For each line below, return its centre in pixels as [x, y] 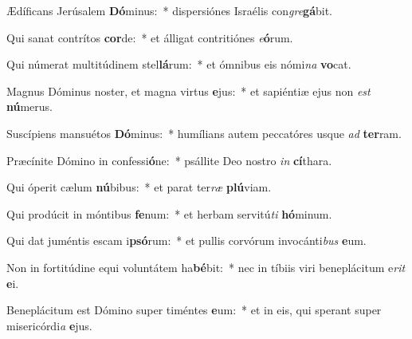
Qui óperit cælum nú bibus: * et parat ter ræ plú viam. [139, 187]
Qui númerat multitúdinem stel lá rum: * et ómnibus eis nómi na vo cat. [179, 64]
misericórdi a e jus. [49, 325]
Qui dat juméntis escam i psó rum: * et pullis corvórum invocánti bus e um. [186, 240]
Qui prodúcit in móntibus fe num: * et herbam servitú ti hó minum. [169, 213]
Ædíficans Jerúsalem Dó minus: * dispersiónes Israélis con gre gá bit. [170, 10]
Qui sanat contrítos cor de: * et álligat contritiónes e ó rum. [150, 37]
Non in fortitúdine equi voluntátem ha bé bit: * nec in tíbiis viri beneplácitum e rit [206, 267]
